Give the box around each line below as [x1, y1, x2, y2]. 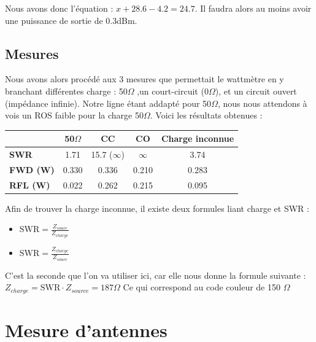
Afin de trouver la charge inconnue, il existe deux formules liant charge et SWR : [5, 201, 309, 214]
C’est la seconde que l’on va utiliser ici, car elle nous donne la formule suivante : [5, 268, 306, 281]
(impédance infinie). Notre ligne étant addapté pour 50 [5, 96, 212, 109]
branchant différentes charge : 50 [5, 84, 128, 97]
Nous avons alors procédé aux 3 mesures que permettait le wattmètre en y [5, 72, 284, 85]
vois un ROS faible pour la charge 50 [5, 109, 144, 122]
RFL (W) [9, 178, 50, 191]
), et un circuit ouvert [215, 84, 297, 97]
